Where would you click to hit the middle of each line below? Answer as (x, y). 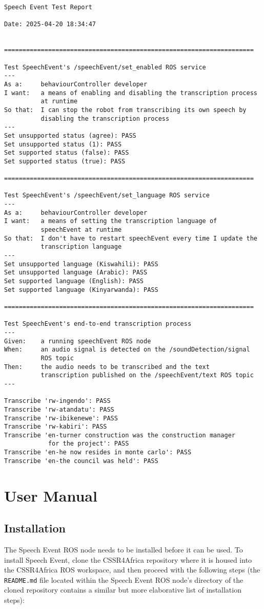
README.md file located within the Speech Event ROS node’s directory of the (124, 579)
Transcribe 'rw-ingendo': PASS (57, 401)
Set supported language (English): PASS (74, 281)
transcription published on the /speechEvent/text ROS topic (147, 375)
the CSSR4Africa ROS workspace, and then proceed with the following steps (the (132, 570)
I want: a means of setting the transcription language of (111, 221)
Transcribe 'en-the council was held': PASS (81, 461)
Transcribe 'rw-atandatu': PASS (59, 409)
